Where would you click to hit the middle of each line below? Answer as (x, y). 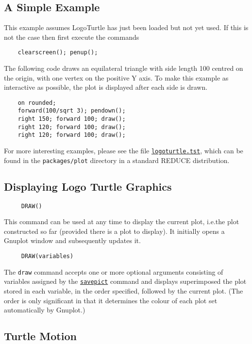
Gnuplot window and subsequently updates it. (72, 240)
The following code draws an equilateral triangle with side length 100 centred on (124, 68)
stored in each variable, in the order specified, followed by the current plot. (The (124, 291)
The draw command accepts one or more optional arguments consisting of (114, 271)
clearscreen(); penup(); (58, 53)
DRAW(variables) (47, 256)
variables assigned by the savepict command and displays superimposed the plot (125, 281)
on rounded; (37, 103)
